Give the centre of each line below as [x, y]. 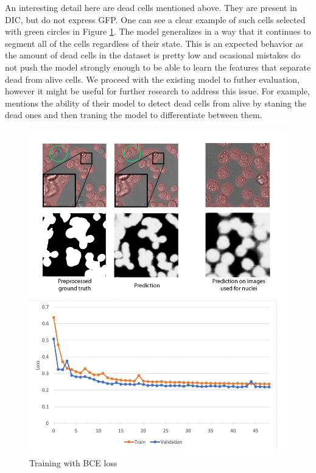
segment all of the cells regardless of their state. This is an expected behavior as [154, 43]
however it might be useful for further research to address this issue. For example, [157, 91]
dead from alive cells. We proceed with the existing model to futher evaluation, [153, 79]
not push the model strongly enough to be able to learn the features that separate [158, 67]
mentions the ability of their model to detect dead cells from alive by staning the [156, 103]
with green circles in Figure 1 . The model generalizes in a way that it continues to [158, 31]
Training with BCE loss [73, 462]
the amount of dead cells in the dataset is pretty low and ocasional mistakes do [153, 55]
